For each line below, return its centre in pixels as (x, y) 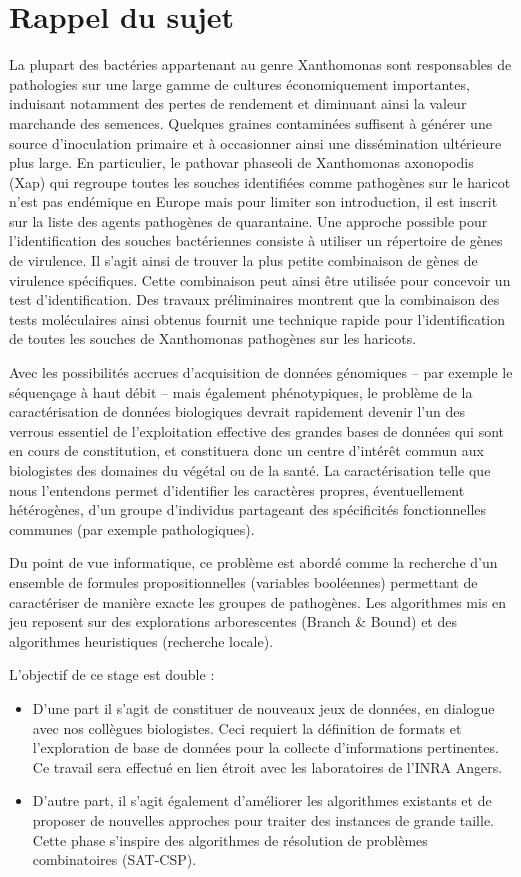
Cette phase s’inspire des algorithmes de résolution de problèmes (230, 839)
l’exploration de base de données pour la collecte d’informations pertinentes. (265, 747)
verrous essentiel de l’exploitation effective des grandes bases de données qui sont (257, 430)
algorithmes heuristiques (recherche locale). (141, 640)
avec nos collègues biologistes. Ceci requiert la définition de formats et (247, 727)
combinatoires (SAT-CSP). (114, 859)
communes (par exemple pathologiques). (132, 528)
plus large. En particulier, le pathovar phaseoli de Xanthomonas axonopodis (241, 162)
